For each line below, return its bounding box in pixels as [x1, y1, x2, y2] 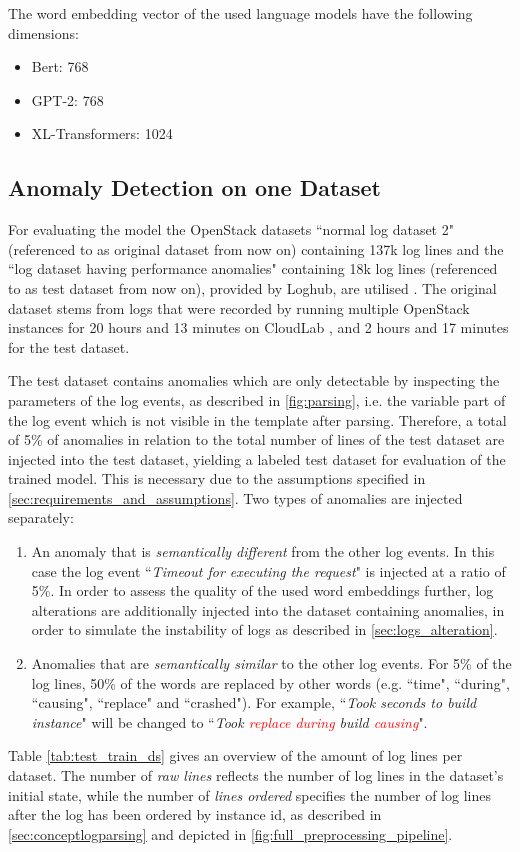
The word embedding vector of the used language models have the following [8, 3, 473, 23]
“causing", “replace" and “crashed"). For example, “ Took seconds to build [31, 692, 477, 713]
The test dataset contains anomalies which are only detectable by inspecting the [8, 370, 500, 391]
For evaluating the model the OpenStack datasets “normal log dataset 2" [8, 219, 454, 240]
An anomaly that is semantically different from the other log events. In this [31, 541, 495, 562]
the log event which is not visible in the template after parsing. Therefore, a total [8, 409, 507, 430]
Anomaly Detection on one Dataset [8, 172, 382, 203]
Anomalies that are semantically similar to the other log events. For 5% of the [31, 653, 512, 674]
